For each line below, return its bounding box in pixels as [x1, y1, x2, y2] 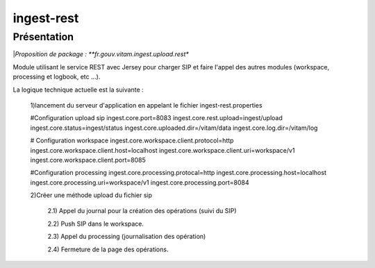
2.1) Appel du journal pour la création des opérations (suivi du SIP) [47, 207, 237, 215]
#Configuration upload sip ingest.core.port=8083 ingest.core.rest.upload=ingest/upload [30, 114, 283, 122]
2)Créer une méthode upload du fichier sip [30, 191, 153, 199]
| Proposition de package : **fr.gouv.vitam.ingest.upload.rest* [12, 50, 189, 58]
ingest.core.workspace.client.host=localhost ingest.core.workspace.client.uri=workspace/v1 [30, 146, 295, 154]
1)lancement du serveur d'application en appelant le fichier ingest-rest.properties [30, 101, 263, 109]
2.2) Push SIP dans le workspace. [47, 219, 144, 228]
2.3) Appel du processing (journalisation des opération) [47, 233, 206, 241]
